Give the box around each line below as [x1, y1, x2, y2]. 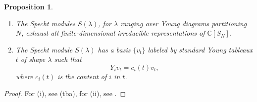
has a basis [98, 44, 131, 54]
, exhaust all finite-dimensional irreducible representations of [21, 28, 205, 38]
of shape [20, 54, 46, 64]
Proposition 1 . [4, 1, 53, 11]
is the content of [57, 71, 107, 81]
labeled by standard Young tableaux [148, 44, 253, 54]
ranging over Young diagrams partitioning [120, 18, 247, 28]
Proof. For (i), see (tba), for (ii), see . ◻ [4, 88, 126, 98]
